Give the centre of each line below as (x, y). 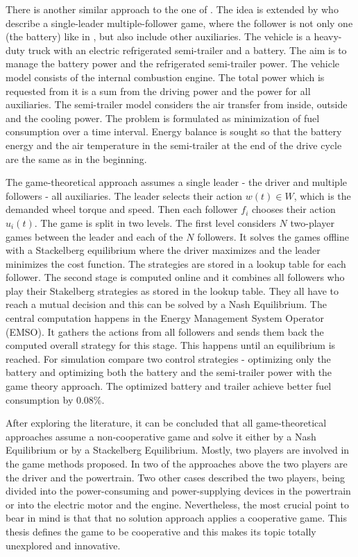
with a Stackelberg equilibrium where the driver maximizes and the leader (163, 250)
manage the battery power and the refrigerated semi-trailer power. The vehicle (173, 63)
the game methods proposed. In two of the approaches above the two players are (177, 463)
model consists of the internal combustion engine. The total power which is (165, 77)
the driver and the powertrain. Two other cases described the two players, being (176, 477)
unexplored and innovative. (63, 545)
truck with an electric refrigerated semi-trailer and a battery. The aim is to (187, 50)
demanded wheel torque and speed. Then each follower (122, 209)
